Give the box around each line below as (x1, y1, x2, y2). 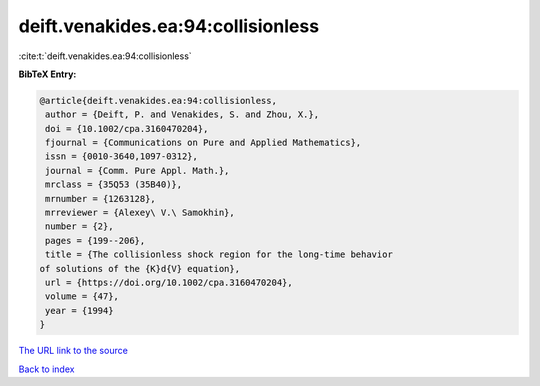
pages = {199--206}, (45, 235, 146, 246)
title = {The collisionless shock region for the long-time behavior (45, 249, 394, 260)
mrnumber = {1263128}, (45, 193, 157, 204)
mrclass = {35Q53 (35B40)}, (45, 179, 183, 190)
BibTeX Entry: (18, 68, 77, 80)
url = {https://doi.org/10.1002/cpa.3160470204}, (45, 277, 294, 288)
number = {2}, (45, 221, 114, 232)
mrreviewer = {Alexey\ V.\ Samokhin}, (45, 207, 235, 219)
